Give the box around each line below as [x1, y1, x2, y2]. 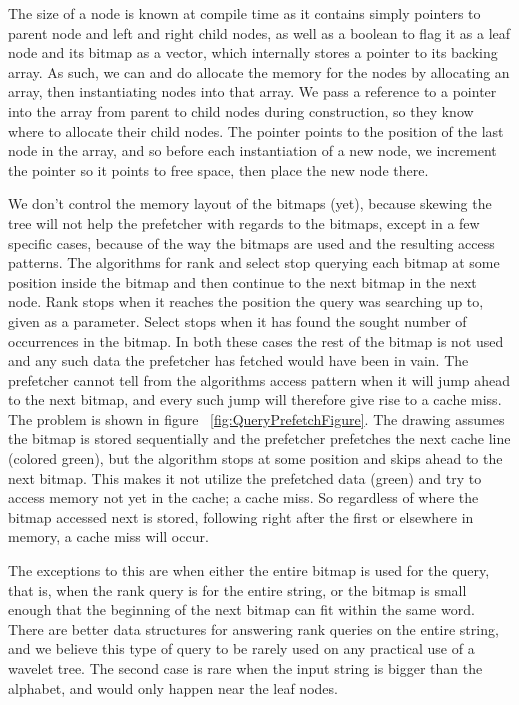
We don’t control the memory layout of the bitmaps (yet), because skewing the [8, 193, 492, 214]
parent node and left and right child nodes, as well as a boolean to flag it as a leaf [8, 22, 511, 43]
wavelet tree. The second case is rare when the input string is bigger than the [8, 658, 483, 678]
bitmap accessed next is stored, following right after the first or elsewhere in [8, 506, 474, 527]
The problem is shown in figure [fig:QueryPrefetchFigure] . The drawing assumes [8, 408, 505, 429]
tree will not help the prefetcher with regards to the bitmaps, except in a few [8, 212, 480, 233]
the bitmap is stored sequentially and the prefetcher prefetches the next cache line [8, 428, 511, 449]
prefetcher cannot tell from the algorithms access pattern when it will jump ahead [8, 369, 511, 390]
